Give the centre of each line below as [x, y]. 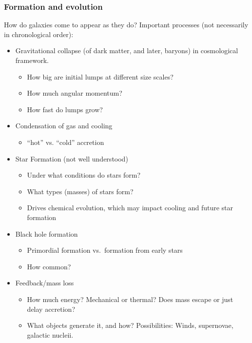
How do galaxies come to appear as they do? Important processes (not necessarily [126, 25]
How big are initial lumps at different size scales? [100, 76]
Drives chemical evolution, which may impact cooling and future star [130, 208]
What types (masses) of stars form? [80, 191]
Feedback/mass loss [45, 283]
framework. [32, 60]
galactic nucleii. [50, 334]
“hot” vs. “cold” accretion [66, 142]
